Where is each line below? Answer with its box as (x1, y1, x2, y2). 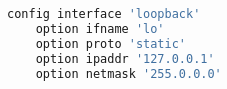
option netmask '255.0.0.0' (35, 66, 222, 81)
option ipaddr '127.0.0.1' (35, 51, 215, 66)
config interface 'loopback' (7, 7, 201, 21)
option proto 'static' (35, 36, 186, 51)
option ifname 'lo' (35, 21, 165, 36)
